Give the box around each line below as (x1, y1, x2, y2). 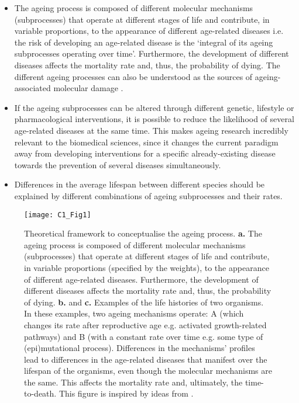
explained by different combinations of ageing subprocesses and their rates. (14, 189, 283, 201)
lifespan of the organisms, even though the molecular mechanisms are (24, 364, 272, 377)
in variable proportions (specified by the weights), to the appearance (24, 261, 269, 273)
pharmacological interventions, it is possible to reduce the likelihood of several (14, 113, 294, 125)
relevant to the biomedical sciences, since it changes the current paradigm (14, 136, 279, 148)
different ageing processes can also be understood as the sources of (14, 70, 253, 82)
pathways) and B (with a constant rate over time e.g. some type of (24, 330, 263, 342)
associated (14, 82, 51, 94)
